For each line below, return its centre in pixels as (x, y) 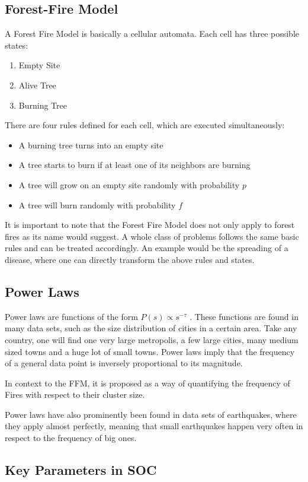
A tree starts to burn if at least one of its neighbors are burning (134, 165)
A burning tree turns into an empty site (91, 145)
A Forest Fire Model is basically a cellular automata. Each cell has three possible (152, 34)
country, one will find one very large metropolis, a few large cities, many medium (152, 339)
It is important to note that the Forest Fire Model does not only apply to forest (150, 225)
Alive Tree (37, 85)
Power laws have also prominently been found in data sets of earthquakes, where (151, 414)
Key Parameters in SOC (81, 470)
